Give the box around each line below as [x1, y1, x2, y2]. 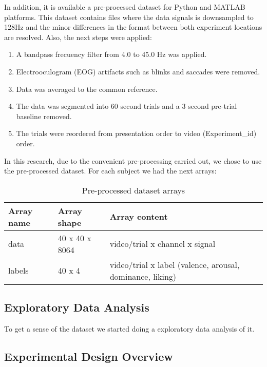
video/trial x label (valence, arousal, [109, 258, 240, 271]
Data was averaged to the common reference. [16, 83, 158, 94]
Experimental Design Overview [4, 348, 173, 364]
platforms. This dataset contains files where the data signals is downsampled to [4, 11, 254, 22]
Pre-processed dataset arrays [82, 184, 185, 196]
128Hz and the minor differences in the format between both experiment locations [4, 22, 262, 32]
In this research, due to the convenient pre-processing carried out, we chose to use [4, 155, 262, 166]
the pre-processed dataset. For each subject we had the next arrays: [4, 165, 217, 176]
